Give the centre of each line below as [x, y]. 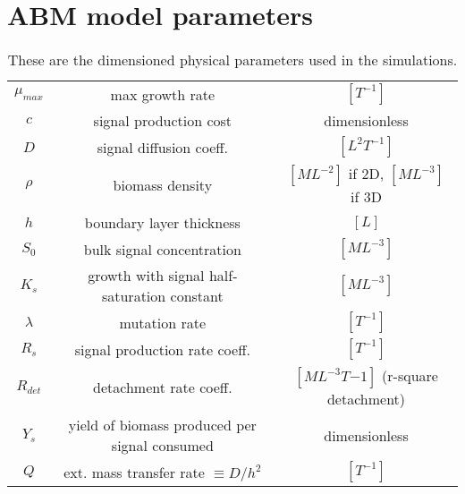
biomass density [163, 185]
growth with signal [146, 276]
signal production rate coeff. [162, 349]
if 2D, [366, 174]
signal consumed [162, 446]
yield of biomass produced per [162, 425]
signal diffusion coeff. [163, 147]
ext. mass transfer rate [134, 472]
